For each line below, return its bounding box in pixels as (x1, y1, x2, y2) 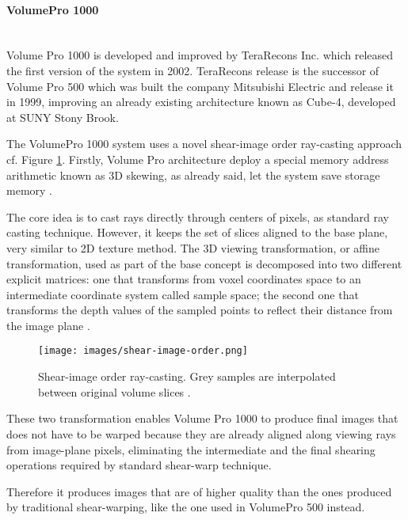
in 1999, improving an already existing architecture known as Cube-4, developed (6, 93, 396, 110)
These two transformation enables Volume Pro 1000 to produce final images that (6, 410, 398, 427)
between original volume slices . (38, 383, 191, 400)
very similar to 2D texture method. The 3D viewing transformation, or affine (6, 239, 379, 256)
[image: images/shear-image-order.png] (38, 345, 248, 357)
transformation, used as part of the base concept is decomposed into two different (6, 255, 402, 271)
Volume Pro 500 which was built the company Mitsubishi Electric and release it (6, 78, 394, 94)
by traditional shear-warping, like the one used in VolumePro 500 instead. (6, 499, 365, 515)
